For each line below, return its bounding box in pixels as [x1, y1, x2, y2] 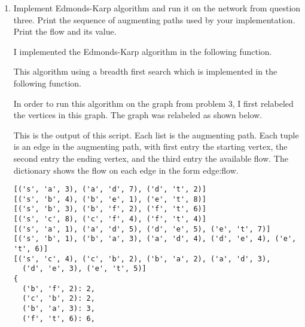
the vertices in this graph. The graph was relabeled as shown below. [13, 109, 263, 121]
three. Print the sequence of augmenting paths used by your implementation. [13, 13, 295, 26]
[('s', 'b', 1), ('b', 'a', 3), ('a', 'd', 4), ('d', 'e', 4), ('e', [13, 235, 297, 243]
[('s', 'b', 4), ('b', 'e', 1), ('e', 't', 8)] [13, 195, 206, 203]
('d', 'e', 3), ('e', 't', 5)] [22, 264, 147, 273]
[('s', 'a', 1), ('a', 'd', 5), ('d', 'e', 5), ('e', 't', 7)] [13, 224, 271, 233]
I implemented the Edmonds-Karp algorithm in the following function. [13, 45, 272, 57]
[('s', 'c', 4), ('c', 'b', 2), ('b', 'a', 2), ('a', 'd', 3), [13, 254, 271, 263]
